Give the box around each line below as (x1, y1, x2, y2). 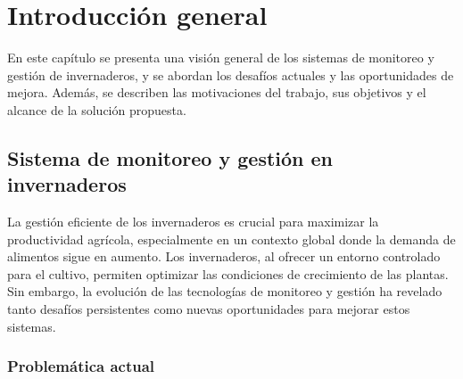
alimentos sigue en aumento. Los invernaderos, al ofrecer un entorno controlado (7, 247, 441, 266)
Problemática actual (7, 355, 155, 377)
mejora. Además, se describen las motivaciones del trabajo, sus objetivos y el (7, 83, 426, 102)
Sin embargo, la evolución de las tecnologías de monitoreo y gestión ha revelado (7, 282, 442, 301)
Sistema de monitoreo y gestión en (7, 144, 334, 171)
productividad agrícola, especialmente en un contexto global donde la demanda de (7, 229, 456, 248)
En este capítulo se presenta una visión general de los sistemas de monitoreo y (7, 48, 434, 67)
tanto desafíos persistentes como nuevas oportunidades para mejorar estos (7, 300, 410, 318)
